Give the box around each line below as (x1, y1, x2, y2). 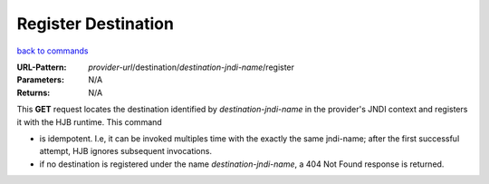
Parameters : (16, 74, 65, 85)
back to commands (16, 45, 89, 56)
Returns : (16, 87, 51, 98)
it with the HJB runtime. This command (16, 116, 162, 127)
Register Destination (16, 14, 174, 34)
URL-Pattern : (16, 62, 67, 73)
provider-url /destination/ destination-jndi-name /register (88, 62, 294, 73)
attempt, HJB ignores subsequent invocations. (39, 146, 213, 157)
